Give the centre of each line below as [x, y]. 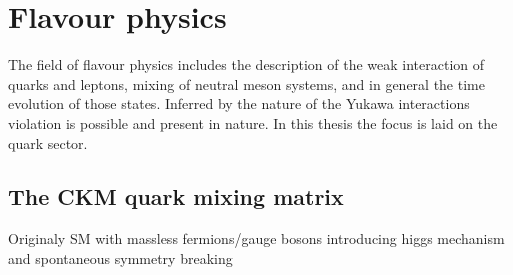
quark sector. [48, 142]
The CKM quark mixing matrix [176, 196]
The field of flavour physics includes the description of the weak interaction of [246, 64]
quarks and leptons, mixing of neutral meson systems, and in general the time [246, 83]
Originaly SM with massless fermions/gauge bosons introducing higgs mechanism [256, 238]
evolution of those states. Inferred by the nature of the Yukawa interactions [239, 103]
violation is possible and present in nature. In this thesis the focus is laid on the [253, 122]
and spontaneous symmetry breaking [120, 257]
